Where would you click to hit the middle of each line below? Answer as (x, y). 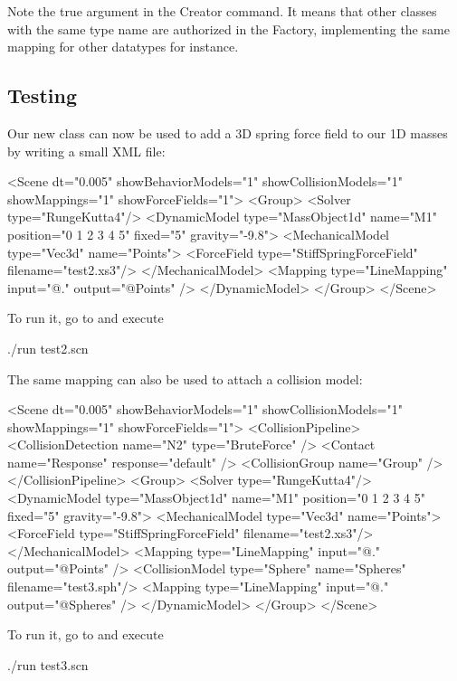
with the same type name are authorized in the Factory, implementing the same (228, 28)
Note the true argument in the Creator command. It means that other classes (222, 11)
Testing (42, 95)
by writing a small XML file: (86, 151)
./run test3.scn (48, 664)
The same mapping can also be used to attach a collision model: (185, 378)
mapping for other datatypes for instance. (123, 47)
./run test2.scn (48, 348)
